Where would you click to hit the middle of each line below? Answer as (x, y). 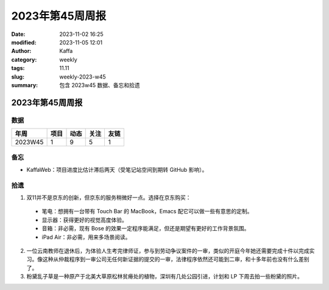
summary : (25, 85)
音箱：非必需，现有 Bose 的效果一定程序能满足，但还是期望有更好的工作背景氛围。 (146, 228)
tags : (18, 68)
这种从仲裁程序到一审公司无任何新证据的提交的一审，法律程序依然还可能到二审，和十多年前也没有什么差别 (176, 260)
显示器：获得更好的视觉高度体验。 (84, 220)
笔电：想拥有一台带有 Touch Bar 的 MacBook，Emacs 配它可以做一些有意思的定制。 (147, 211)
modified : (24, 42)
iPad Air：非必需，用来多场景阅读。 (86, 237)
